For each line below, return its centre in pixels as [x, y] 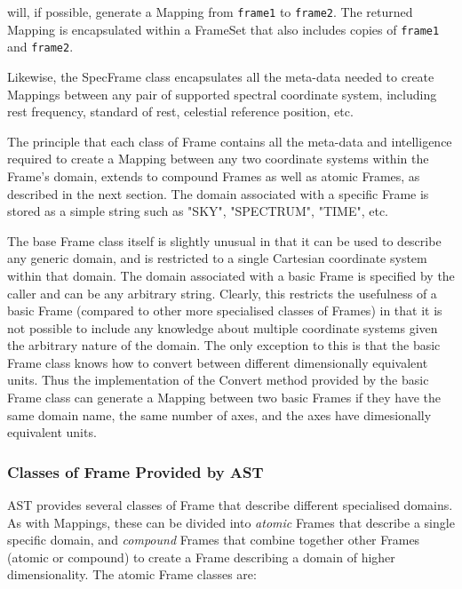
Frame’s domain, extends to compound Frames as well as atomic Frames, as [214, 175]
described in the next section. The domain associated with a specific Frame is [218, 193]
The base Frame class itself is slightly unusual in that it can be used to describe [224, 240]
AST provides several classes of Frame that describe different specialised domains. [230, 505]
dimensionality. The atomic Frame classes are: [132, 574]
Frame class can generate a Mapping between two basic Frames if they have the [224, 398]
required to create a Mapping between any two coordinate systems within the [218, 159]
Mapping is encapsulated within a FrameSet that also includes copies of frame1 [223, 29]
